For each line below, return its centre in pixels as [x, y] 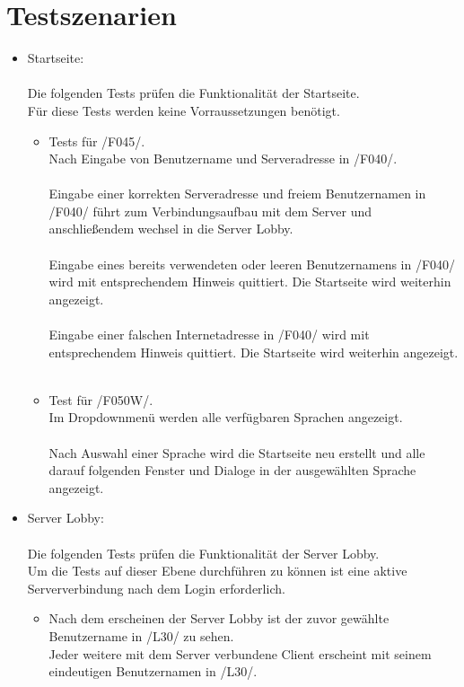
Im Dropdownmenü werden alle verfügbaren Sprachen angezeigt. [226, 417]
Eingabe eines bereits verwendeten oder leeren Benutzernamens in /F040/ [252, 264]
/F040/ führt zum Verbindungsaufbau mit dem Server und [210, 211]
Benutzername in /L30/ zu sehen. [141, 635]
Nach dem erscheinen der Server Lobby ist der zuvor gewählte [219, 618]
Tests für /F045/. [97, 141]
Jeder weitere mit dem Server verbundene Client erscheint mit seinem [240, 653]
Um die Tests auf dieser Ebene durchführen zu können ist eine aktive [217, 571]
